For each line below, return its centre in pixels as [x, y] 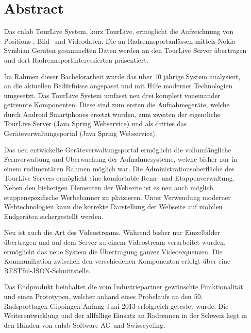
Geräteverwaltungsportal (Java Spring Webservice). [81, 133]
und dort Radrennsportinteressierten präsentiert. [76, 59]
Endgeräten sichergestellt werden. [54, 216]
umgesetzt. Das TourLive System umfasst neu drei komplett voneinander [112, 95]
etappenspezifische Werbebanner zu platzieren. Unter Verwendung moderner [117, 197]
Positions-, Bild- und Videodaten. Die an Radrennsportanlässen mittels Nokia [120, 41]
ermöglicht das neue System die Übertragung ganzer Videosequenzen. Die [113, 251]
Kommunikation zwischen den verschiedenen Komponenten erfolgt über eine [117, 261]
